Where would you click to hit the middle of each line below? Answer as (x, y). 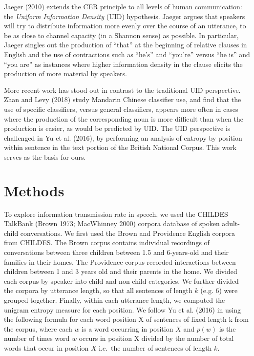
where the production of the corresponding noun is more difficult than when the (124, 118)
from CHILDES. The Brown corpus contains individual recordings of (107, 242)
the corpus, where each (38, 328)
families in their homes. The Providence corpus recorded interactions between (120, 262)
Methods (34, 190)
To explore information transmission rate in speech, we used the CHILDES (116, 214)
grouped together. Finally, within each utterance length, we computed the (115, 300)
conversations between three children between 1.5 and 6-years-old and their (116, 252)
